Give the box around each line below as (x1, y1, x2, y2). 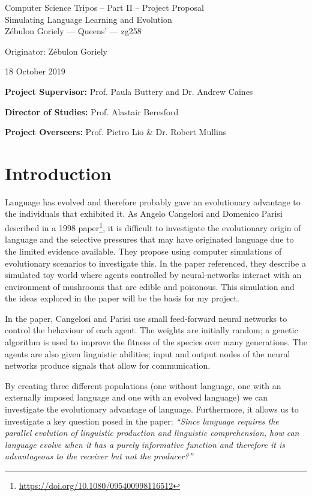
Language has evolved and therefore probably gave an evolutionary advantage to (5, 195, 301, 208)
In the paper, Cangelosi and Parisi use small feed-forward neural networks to (5, 312, 287, 324)
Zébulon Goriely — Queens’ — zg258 (5, 25, 142, 37)
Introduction (5, 160, 112, 185)
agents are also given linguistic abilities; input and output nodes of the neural (5, 347, 290, 360)
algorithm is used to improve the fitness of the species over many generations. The (5, 336, 307, 348)
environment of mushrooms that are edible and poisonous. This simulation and (5, 280, 295, 292)
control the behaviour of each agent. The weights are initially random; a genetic (5, 324, 298, 336)
